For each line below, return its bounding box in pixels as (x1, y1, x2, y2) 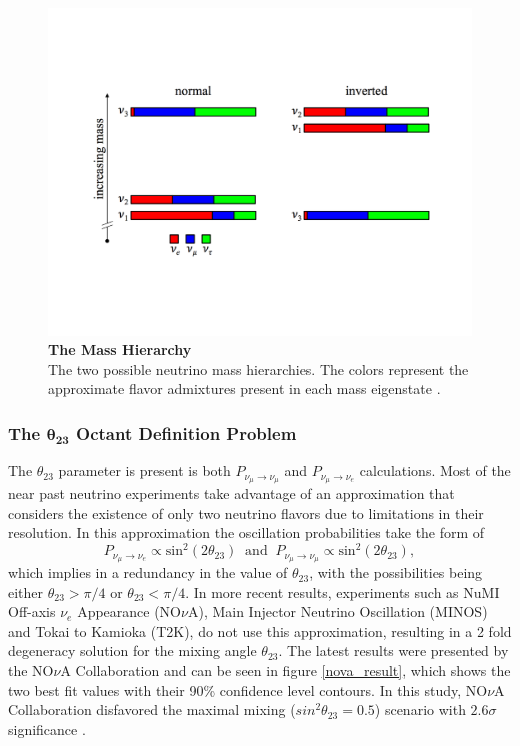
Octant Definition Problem (76, 420, 297, 445)
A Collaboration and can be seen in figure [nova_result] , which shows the (60, 660, 511, 681)
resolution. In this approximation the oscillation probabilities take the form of (8, 522, 485, 543)
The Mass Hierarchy (48, 339, 192, 360)
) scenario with (374, 699, 466, 720)
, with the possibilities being (309, 562, 483, 583)
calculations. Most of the (359, 460, 511, 481)
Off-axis (8, 601, 56, 622)
